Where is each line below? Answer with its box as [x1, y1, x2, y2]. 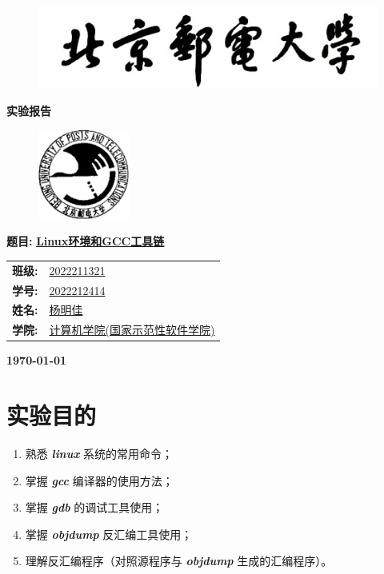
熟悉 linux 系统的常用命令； [25, 445, 173, 462]
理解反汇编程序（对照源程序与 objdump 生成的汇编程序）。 [25, 552, 333, 569]
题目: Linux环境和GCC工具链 [6, 233, 165, 249]
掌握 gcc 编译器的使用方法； [25, 472, 174, 488]
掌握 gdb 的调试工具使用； [25, 499, 164, 516]
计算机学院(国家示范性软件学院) [49, 321, 215, 338]
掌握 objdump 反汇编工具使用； [25, 525, 193, 542]
